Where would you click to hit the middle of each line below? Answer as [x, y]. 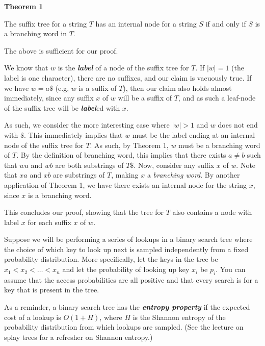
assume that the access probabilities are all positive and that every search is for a [131, 279]
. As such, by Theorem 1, [129, 145]
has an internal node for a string [146, 23]
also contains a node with [212, 212]
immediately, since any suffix [49, 98]
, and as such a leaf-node [217, 98]
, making [125, 175]
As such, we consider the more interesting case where [87, 125]
